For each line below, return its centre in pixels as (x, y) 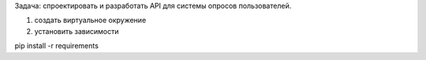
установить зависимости (77, 31)
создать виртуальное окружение (90, 21)
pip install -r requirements (56, 46)
